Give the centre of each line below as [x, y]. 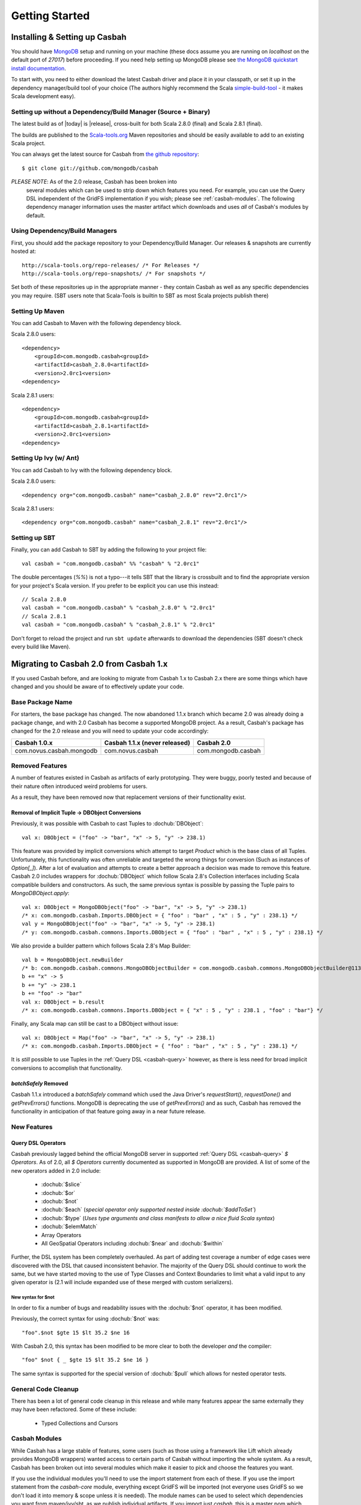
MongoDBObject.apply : [40, 893]
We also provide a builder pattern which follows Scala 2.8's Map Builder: [101, 946]
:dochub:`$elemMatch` [69, 1227]
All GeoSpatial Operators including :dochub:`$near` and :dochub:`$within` [132, 1243]
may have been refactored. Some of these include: [74, 1409]
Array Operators [61, 1235]
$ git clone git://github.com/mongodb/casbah [90, 168]
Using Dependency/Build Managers [64, 231]
